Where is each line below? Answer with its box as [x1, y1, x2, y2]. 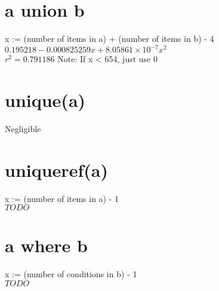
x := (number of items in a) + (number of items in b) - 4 [5, 32, 214, 45]
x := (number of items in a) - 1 [5, 192, 119, 204]
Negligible [5, 122, 41, 134]
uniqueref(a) [5, 157, 108, 182]
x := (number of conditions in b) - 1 [5, 268, 137, 280]
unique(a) [5, 88, 86, 112]
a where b [5, 233, 88, 258]
